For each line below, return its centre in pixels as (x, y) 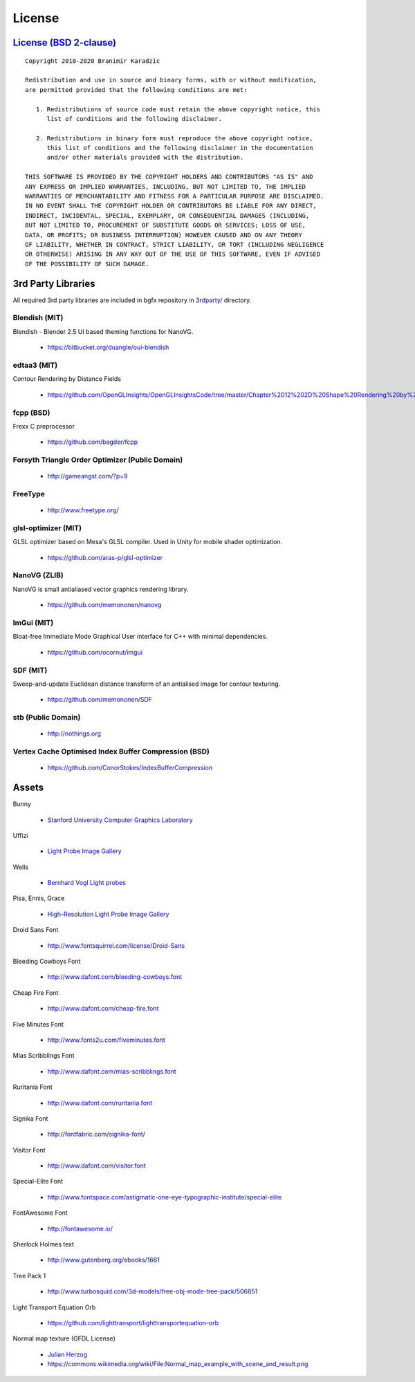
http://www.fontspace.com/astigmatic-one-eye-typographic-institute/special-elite (165, 1197)
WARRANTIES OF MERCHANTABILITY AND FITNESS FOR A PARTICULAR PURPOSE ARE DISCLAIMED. (175, 196)
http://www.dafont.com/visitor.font (97, 1166)
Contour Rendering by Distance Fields (67, 379)
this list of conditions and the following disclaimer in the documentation (180, 148)
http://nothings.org (74, 734)
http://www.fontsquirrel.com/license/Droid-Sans (116, 945)
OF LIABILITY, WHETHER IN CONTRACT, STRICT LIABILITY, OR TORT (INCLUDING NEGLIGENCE (175, 244)
